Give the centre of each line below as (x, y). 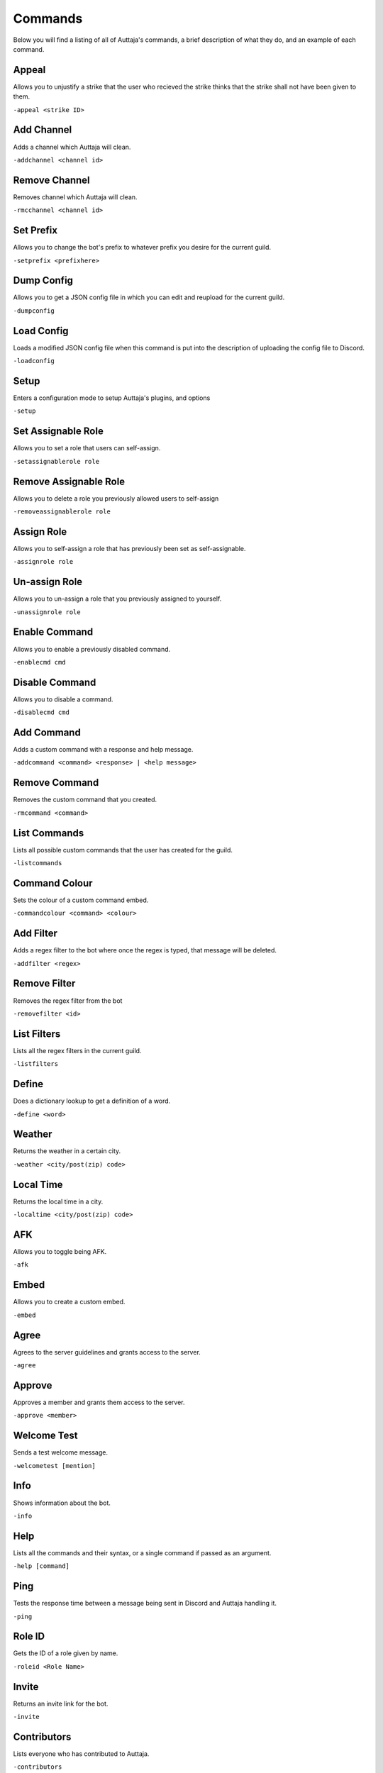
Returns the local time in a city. (58, 1201)
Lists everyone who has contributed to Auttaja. (81, 1754)
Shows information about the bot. (62, 1503)
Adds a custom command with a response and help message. (103, 750)
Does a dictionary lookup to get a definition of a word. (92, 1101)
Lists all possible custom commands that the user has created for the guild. (123, 850)
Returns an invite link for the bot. (61, 1703)
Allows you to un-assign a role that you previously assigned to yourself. (117, 599)
